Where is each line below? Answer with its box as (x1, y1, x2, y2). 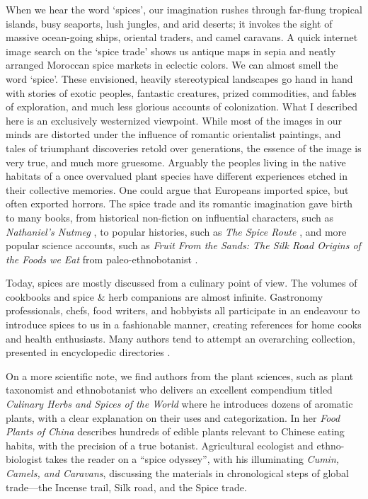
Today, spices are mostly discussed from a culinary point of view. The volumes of (6, 275, 357, 290)
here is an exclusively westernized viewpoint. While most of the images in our (6, 113, 342, 127)
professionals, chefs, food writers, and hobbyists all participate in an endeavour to (6, 303, 360, 318)
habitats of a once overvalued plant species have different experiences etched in (6, 168, 347, 183)
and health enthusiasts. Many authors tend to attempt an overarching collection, (6, 331, 355, 345)
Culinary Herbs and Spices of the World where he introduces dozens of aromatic (6, 396, 353, 411)
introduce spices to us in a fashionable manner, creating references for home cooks (6, 317, 362, 332)
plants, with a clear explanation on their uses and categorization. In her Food (6, 410, 340, 425)
